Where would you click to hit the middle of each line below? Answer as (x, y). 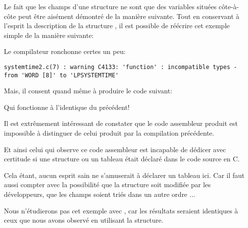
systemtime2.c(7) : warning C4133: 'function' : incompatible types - (121, 67)
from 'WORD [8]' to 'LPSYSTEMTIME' (62, 75)
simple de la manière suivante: (49, 35)
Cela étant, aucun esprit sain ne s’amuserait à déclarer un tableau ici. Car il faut (124, 175)
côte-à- (229, 6)
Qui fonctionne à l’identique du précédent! (67, 107)
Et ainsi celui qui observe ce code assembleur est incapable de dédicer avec (115, 149)
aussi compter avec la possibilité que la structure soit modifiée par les (107, 184)
